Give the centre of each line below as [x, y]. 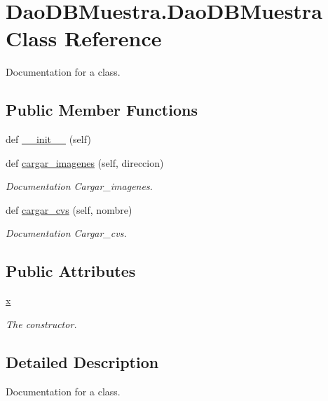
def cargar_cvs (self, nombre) [69, 209]
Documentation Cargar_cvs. [66, 233]
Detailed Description [82, 361]
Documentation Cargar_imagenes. [79, 186]
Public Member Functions [102, 110]
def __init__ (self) [48, 139]
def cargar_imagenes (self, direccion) [85, 162]
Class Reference [84, 38]
